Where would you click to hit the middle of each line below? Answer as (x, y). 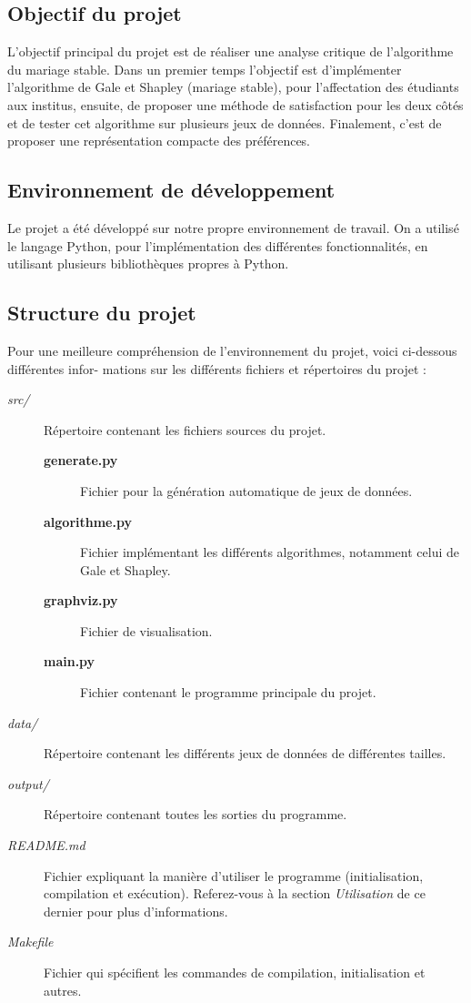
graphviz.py (81, 600)
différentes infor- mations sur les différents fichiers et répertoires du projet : (217, 368)
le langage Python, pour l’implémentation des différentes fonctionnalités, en (218, 245)
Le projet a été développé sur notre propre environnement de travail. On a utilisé (233, 227)
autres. (63, 990)
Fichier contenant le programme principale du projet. (228, 692)
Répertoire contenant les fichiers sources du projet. (185, 429)
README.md (46, 845)
